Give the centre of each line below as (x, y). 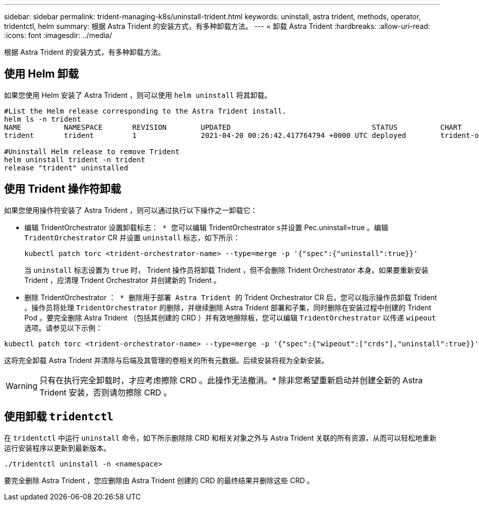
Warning (22, 386)
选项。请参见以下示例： (63, 328)
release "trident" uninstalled (66, 168)
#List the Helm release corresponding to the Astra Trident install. (145, 111)
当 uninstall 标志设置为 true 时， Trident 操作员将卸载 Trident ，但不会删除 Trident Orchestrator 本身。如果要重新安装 (227, 270)
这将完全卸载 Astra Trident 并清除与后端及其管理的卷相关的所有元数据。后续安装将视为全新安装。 (166, 360)
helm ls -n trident (43, 119)
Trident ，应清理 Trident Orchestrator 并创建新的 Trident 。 (123, 280)
